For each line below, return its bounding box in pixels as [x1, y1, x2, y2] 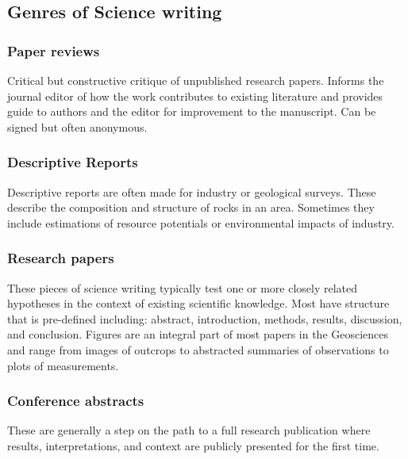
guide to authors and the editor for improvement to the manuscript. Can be [7, 103, 376, 120]
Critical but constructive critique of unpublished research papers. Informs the [7, 72, 384, 88]
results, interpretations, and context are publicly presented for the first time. [7, 437, 379, 453]
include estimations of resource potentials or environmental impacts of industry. [7, 214, 395, 231]
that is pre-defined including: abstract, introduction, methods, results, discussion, [7, 310, 402, 327]
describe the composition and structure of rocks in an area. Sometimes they [7, 199, 375, 216]
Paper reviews [7, 40, 100, 60]
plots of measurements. [7, 357, 119, 373]
